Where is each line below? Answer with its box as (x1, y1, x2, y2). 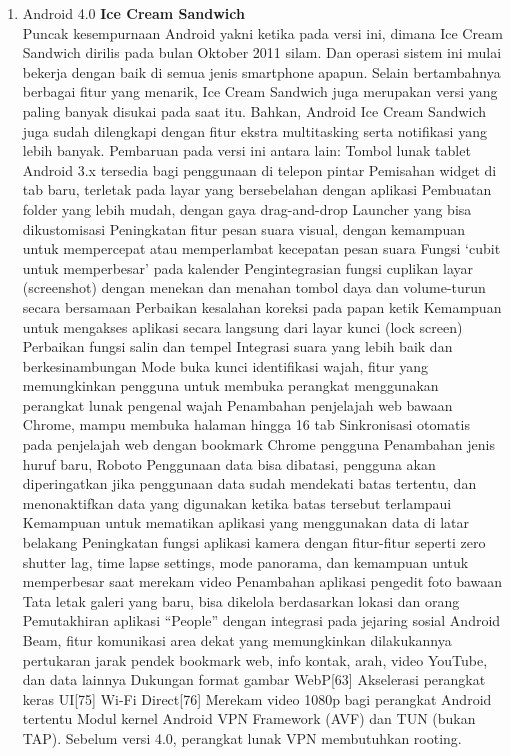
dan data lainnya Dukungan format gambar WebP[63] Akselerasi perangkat (22, 669, 486, 690)
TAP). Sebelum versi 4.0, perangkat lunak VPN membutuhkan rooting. (22, 727, 462, 748)
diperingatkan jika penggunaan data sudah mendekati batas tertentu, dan (22, 473, 477, 494)
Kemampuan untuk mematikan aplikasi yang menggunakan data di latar (22, 512, 470, 533)
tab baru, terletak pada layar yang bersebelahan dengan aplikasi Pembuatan (22, 179, 492, 200)
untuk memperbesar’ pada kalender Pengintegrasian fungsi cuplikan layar (22, 257, 474, 278)
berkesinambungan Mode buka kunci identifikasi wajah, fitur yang (22, 355, 428, 376)
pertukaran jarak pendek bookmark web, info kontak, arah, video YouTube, (22, 649, 488, 670)
